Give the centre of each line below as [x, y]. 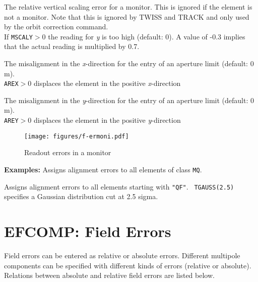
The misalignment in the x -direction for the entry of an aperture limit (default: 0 [129, 63]
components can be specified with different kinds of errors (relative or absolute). [128, 265]
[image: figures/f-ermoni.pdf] [77, 136]
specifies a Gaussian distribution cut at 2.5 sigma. [81, 196]
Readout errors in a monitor [68, 152]
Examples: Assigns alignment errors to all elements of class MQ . [103, 169]
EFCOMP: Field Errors [88, 231]
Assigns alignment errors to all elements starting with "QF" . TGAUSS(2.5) [119, 186]
